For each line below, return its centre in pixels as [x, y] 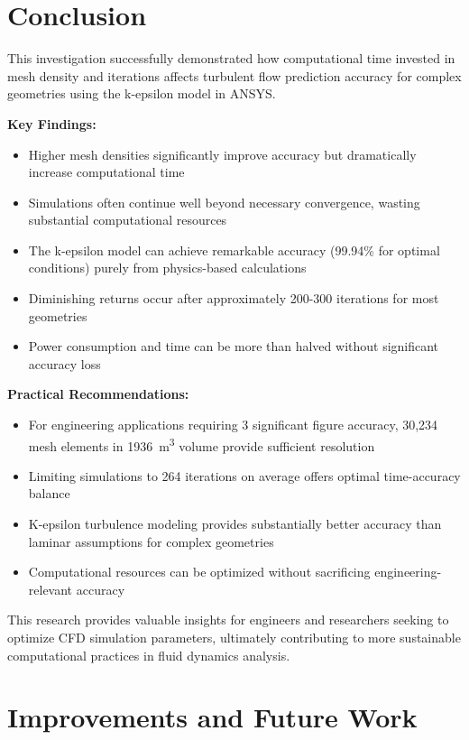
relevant [51, 589]
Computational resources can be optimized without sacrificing [199, 572]
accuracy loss [64, 363]
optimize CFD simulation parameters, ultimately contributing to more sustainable [234, 638]
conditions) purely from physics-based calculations [167, 268]
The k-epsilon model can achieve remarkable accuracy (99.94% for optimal [234, 250]
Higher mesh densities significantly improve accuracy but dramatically [222, 154]
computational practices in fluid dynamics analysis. [149, 655]
